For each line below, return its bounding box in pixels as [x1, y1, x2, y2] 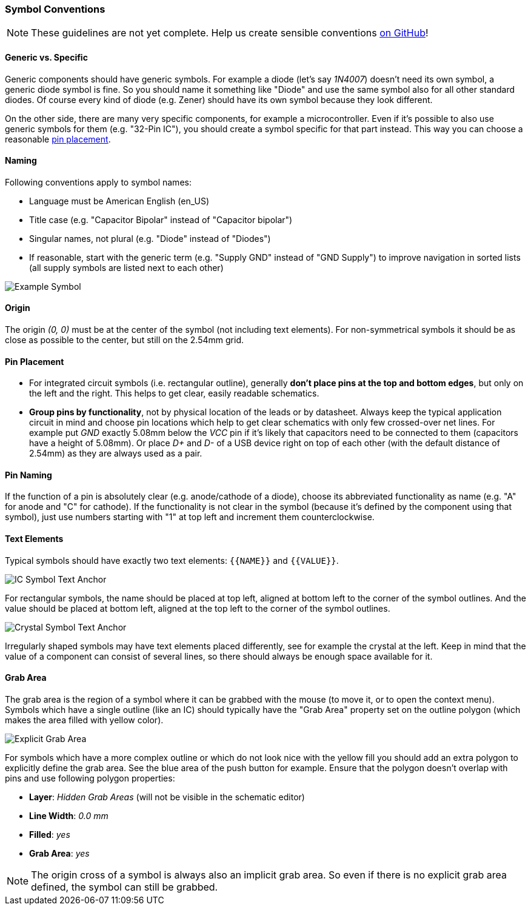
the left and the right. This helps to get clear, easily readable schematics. [29, 388, 319, 399]
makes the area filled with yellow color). [5, 714, 164, 725]
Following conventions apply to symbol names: [5, 176, 192, 187]
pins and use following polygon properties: [5, 772, 175, 783]
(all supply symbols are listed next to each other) [29, 262, 224, 273]
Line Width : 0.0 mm [29, 810, 109, 821]
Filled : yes [29, 829, 70, 840]
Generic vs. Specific [5, 52, 88, 62]
